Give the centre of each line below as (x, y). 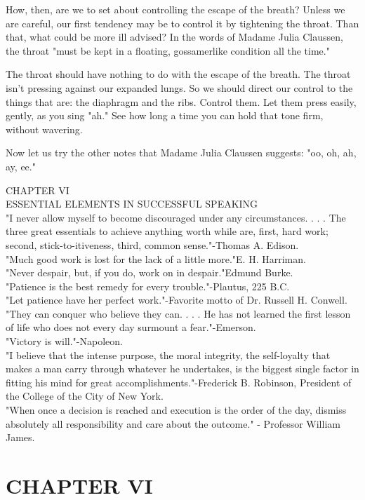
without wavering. (44, 129)
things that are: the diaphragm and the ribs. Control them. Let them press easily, (181, 101)
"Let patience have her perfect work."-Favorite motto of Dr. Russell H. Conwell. (177, 300)
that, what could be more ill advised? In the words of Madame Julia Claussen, (174, 37)
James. (20, 437)
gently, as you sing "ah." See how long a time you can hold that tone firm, (165, 115)
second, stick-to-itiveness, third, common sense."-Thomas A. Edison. (152, 244)
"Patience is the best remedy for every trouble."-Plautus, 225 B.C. (148, 286)
